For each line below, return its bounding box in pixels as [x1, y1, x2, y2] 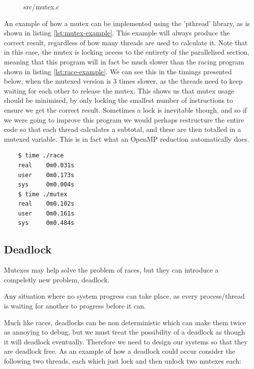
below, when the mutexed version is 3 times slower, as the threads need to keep [4, 76, 243, 86]
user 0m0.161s [18, 210, 75, 217]
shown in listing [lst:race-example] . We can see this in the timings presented [4, 66, 232, 76]
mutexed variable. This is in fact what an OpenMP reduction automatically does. [4, 133, 250, 144]
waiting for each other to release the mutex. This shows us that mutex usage [4, 85, 234, 95]
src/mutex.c [24, 1, 59, 11]
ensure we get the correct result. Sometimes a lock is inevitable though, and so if [4, 104, 247, 115]
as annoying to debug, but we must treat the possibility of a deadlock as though [4, 327, 245, 337]
